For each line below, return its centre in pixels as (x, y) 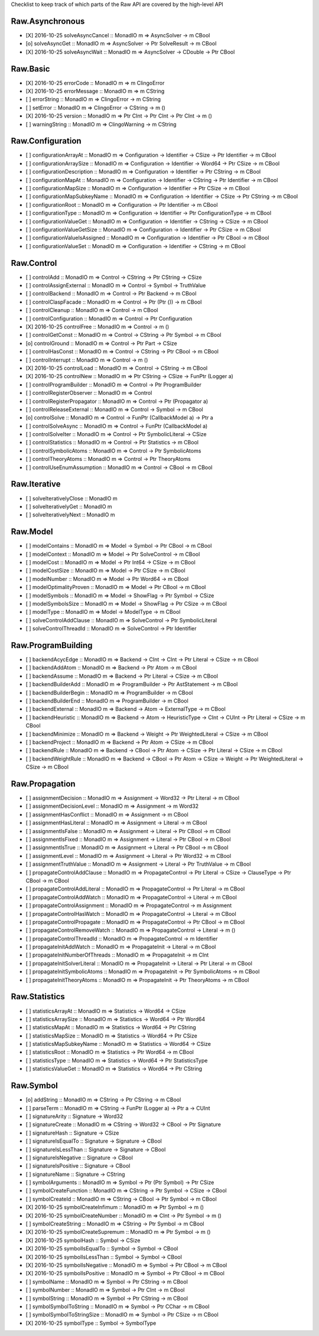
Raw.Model (32, 532)
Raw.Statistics (38, 997)
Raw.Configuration (46, 141)
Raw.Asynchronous (48, 21)
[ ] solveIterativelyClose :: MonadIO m (71, 498)
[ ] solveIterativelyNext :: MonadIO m (70, 515)
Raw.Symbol (35, 1086)
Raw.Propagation (43, 784)
